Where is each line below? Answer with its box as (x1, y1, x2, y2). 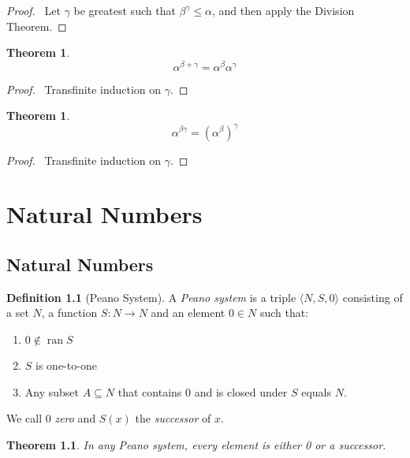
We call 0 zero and (6, 410, 96, 426)
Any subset (24, 383, 80, 400)
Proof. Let (6, 2, 61, 18)
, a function (41, 304, 98, 321)
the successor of (135, 410, 211, 426)
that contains (117, 383, 182, 400)
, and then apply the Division (211, 2, 355, 18)
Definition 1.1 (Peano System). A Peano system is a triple (6, 289, 296, 305)
